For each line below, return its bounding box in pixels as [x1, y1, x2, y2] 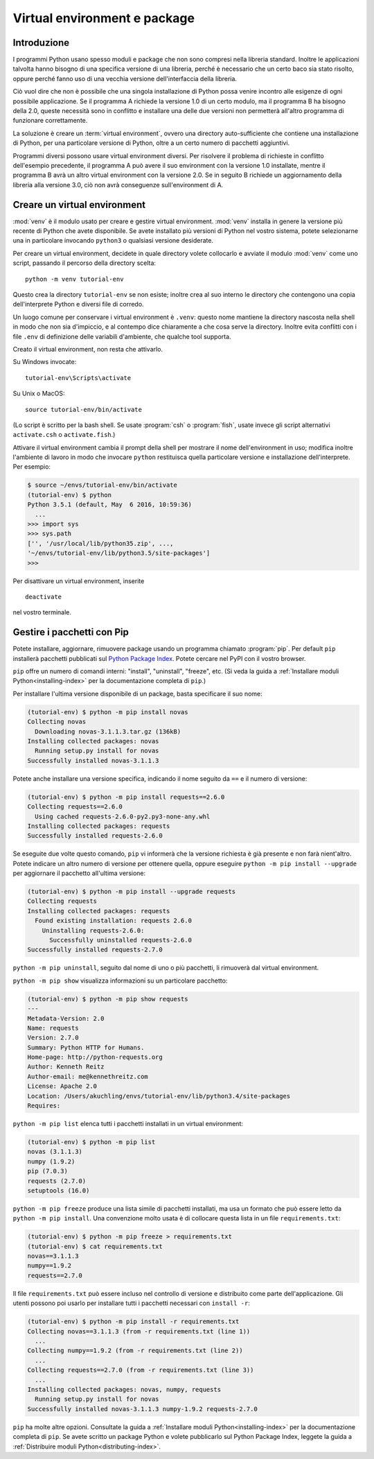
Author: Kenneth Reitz [27, 1063, 105, 1071]
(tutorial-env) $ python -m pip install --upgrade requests [27, 888, 236, 896]
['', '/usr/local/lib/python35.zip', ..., [27, 539, 174, 547]
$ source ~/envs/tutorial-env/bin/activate [27, 481, 178, 489]
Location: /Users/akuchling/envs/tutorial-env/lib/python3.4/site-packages [27, 1092, 291, 1100]
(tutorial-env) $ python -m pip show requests [27, 995, 188, 1003]
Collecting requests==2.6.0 [27, 803, 123, 811]
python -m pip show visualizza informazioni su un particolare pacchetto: [12, 976, 228, 985]
